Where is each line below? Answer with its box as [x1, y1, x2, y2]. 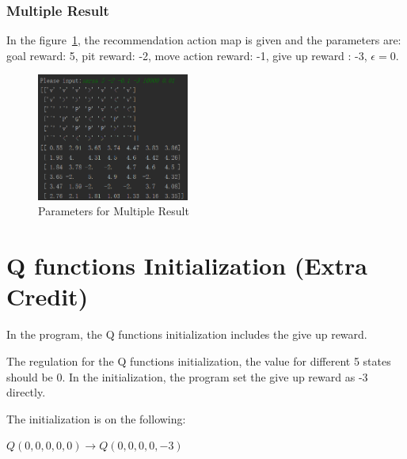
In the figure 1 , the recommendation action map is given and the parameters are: [6, 32, 401, 48]
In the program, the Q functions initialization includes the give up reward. [6, 326, 367, 343]
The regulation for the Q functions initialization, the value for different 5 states [6, 352, 391, 369]
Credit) [6, 280, 89, 313]
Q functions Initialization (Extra [6, 249, 367, 282]
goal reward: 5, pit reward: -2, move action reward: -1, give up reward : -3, [6, 47, 367, 63]
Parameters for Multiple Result [38, 203, 189, 219]
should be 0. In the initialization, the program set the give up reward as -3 [6, 368, 368, 385]
